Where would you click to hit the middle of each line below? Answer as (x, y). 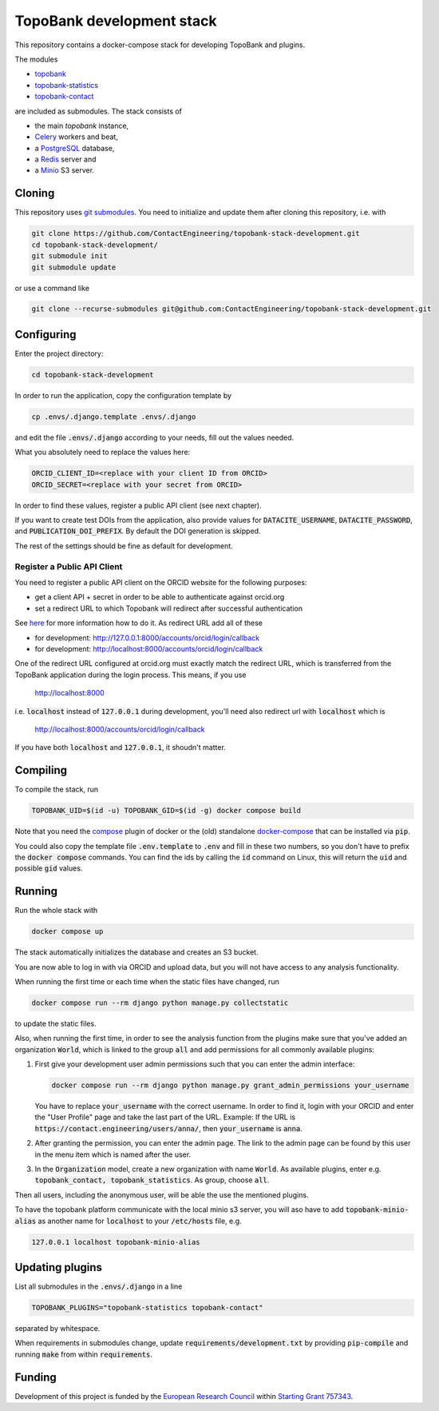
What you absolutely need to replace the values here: (103, 452)
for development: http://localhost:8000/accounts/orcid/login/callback (149, 648)
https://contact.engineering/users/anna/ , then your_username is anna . (168, 1128)
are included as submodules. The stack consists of (99, 111)
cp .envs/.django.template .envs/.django (114, 417)
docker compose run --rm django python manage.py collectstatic (160, 1002)
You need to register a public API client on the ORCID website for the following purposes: (161, 582)
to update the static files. (55, 1023)
